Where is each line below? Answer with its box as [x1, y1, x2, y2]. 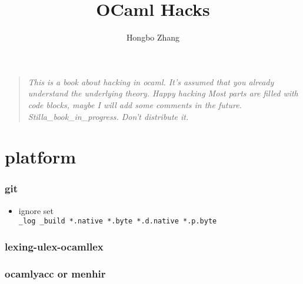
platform [5, 145, 76, 169]
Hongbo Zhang [126, 31, 180, 44]
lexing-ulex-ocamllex [5, 239, 104, 253]
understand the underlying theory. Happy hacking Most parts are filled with [28, 87, 298, 99]
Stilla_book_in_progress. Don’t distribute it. [28, 110, 189, 122]
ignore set [18, 204, 54, 216]
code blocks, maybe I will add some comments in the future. [28, 98, 242, 111]
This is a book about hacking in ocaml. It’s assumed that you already [28, 75, 274, 88]
